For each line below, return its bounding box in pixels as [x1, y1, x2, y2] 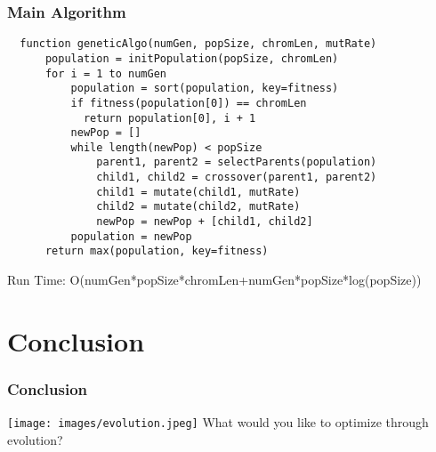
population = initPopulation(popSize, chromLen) [44, 52, 339, 65]
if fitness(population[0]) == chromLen [70, 96, 307, 109]
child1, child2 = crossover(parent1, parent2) [96, 171, 377, 184]
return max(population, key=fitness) [44, 245, 269, 258]
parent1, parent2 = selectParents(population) [96, 156, 377, 169]
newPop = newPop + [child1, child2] [96, 215, 313, 229]
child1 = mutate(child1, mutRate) [96, 185, 301, 198]
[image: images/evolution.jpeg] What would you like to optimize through [7, 413, 429, 432]
